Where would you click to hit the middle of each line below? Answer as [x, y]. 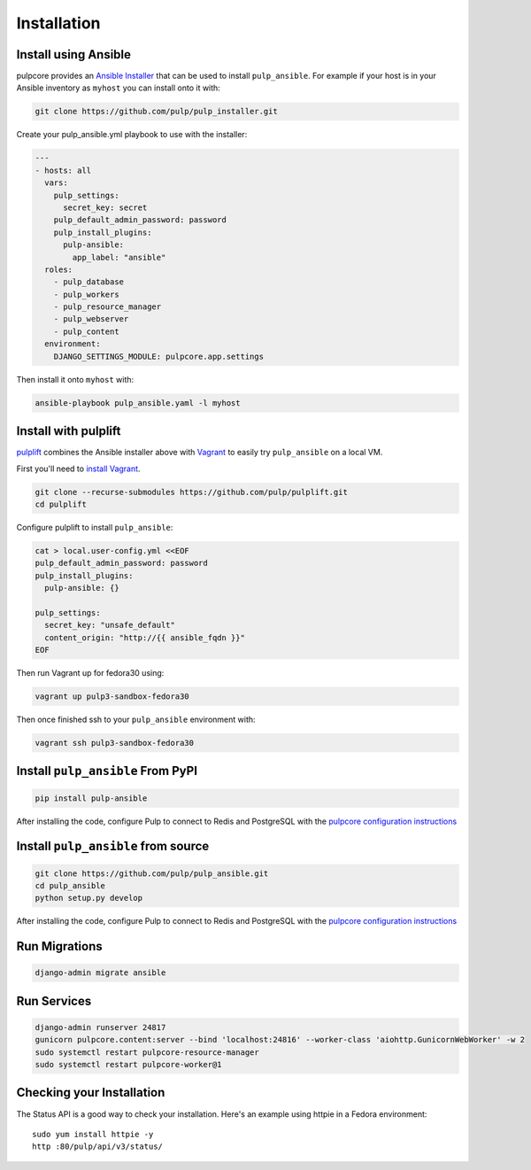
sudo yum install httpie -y [93, 1134]
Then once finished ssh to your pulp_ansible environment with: [136, 719]
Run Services [54, 1001]
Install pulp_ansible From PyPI [107, 771]
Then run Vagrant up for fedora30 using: [90, 672]
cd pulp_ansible [70, 885]
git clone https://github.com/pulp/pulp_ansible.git [152, 873]
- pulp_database [88, 282]
